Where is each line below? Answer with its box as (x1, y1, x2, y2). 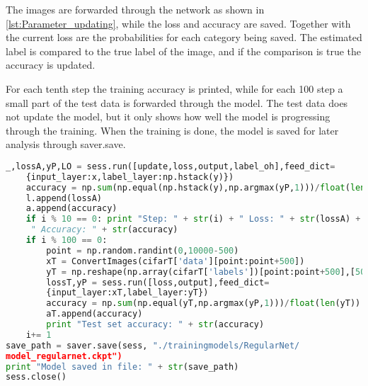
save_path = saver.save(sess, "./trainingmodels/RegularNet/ (6, 340, 300, 351)
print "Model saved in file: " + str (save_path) (6, 361, 239, 372)
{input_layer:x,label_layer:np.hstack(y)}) (25, 171, 234, 182)
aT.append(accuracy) (46, 309, 143, 319)
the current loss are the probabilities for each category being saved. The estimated (6, 30, 362, 45)
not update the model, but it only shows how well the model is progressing (6, 109, 330, 124)
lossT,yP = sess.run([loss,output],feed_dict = (46, 277, 270, 288)
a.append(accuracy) (25, 203, 117, 214)
